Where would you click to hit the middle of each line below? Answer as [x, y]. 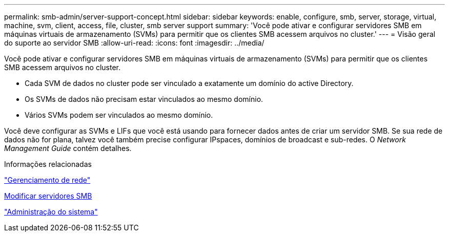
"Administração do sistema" [51, 212]
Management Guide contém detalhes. [68, 148]
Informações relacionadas [48, 164]
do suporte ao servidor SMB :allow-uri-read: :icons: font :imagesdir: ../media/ [134, 43]
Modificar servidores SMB [48, 196]
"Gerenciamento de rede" [47, 180]
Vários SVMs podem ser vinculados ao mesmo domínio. [119, 115]
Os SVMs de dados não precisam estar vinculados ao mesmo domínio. [144, 99]
